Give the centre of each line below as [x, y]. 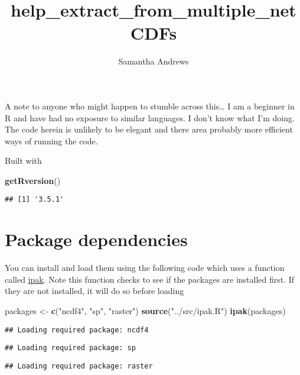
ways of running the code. [51, 140]
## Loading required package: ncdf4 [77, 330]
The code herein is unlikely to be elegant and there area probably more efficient [149, 129]
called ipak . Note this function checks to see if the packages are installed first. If [150, 279]
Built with [23, 161]
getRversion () [33, 180]
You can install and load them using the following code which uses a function [145, 268]
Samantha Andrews [154, 61]
